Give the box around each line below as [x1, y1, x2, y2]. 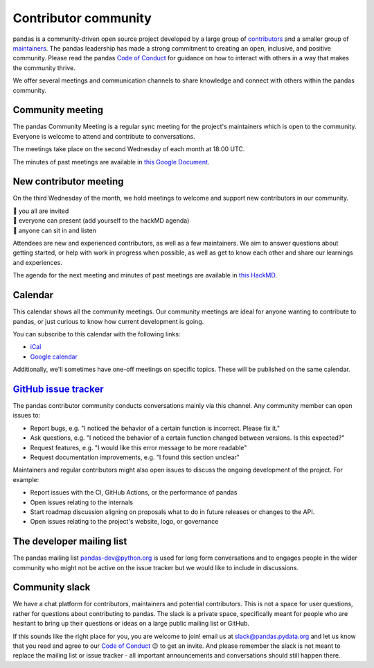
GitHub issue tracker [12, 383, 104, 395]
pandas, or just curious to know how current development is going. [12, 317, 204, 325]
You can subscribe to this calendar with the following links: [12, 329, 181, 338]
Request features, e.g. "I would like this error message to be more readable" [30, 443, 247, 452]
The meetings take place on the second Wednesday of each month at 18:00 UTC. [12, 145, 245, 153]
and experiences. [12, 258, 62, 266]
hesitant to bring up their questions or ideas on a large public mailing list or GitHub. [12, 619, 249, 628]
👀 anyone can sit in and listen [12, 226, 97, 234]
